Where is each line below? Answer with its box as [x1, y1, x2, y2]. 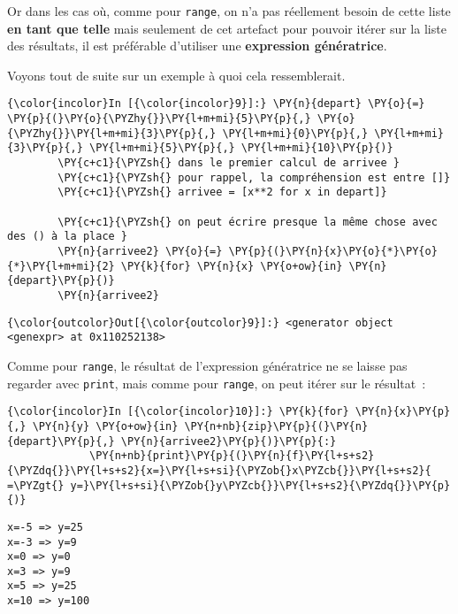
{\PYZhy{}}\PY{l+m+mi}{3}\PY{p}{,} [7, 127, 217, 140]
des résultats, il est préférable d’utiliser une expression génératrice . [7, 36, 387, 55]
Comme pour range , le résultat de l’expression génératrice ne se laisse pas [7, 356, 408, 374]
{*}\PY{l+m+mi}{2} [7, 259, 115, 272]
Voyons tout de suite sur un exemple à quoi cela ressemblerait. [7, 65, 346, 84]
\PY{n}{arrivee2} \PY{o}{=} [57, 245, 223, 257]
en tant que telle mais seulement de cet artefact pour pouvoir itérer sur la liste [7, 19, 447, 37]
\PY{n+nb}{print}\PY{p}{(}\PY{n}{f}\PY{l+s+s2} [89, 449, 375, 463]
